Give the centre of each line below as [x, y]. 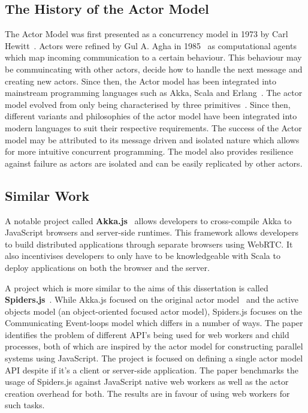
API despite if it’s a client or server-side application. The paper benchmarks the [152, 370]
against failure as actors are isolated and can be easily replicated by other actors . [154, 163]
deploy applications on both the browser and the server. [107, 267]
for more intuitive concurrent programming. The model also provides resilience [149, 151]
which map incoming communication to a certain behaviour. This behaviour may [153, 57]
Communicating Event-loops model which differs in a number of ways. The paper [154, 323]
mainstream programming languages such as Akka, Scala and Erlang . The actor [154, 93]
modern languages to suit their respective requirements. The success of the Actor [153, 127]
